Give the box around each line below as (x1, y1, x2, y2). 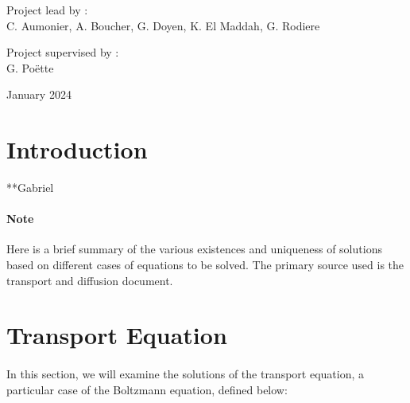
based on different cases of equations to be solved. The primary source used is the (6, 256, 404, 273)
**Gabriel (6, 179, 54, 196)
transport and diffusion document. (6, 272, 173, 288)
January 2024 (6, 86, 72, 103)
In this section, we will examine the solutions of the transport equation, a (6, 366, 365, 382)
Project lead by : (6, 2, 88, 18)
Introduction (6, 133, 148, 166)
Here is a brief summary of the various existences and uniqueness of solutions (6, 241, 382, 257)
